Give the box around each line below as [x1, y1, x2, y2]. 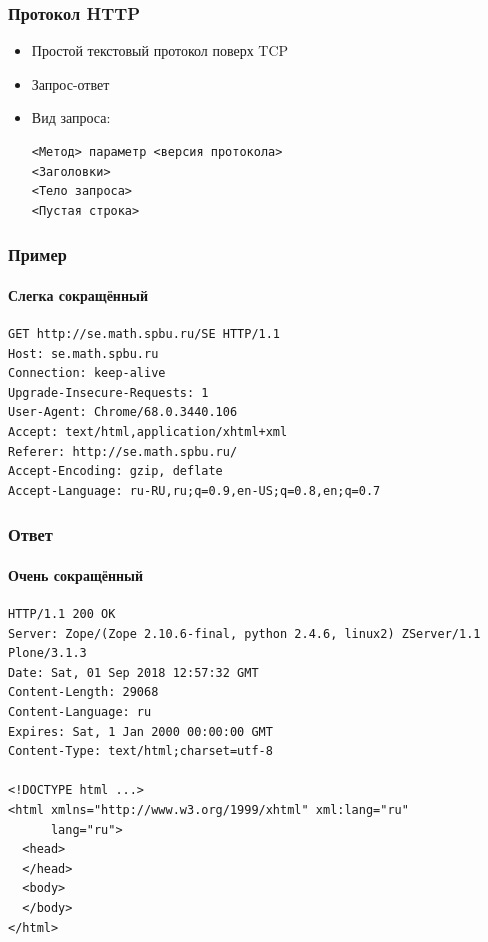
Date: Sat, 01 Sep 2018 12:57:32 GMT [8, 665, 259, 680]
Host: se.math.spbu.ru [8, 346, 159, 361]
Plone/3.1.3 [8, 646, 87, 661]
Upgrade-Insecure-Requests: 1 [8, 385, 209, 400]
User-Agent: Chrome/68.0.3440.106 [8, 405, 238, 420]
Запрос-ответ [31, 73, 110, 94]
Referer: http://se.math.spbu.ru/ [8, 444, 238, 459]
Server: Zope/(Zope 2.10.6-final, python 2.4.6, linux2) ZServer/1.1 [8, 626, 481, 641]
